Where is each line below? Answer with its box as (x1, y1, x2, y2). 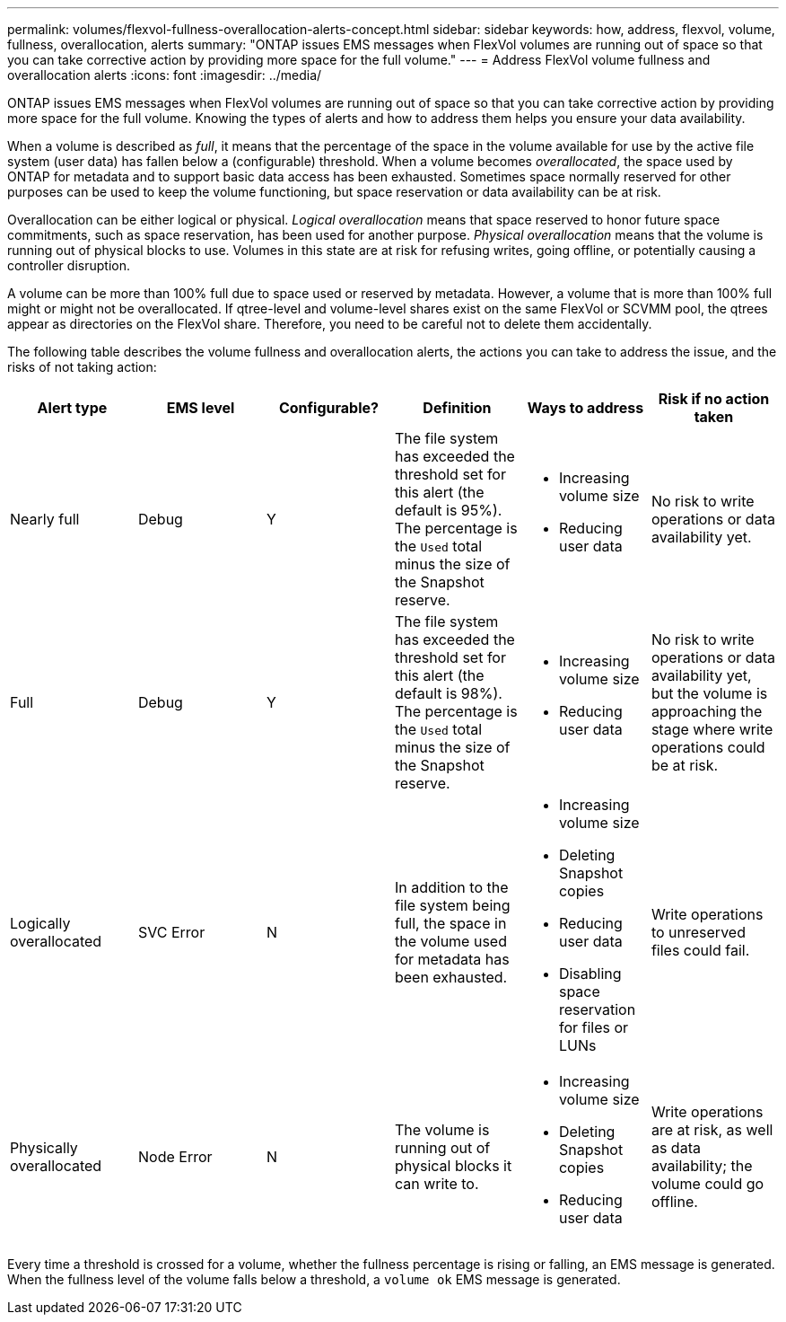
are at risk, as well (651, 1121, 773, 1139)
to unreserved (651, 923, 746, 941)
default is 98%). (394, 684, 502, 702)
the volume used (394, 932, 507, 950)
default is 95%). (394, 501, 502, 519)
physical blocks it (394, 1157, 512, 1175)
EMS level (166, 399, 235, 417)
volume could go (651, 1175, 764, 1193)
